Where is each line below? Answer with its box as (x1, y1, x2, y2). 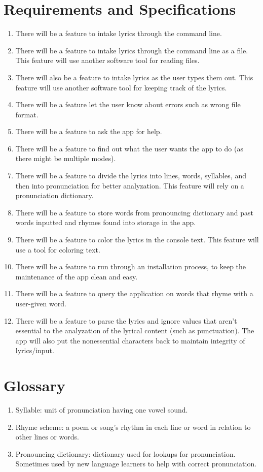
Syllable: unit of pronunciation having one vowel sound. (15, 404, 188, 415)
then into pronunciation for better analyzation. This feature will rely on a (15, 180, 244, 191)
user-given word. (15, 298, 66, 308)
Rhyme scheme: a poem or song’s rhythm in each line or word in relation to (15, 421, 251, 432)
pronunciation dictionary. (15, 190, 94, 201)
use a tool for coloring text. (15, 244, 100, 255)
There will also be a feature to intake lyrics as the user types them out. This (15, 72, 253, 82)
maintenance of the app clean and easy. (15, 271, 138, 281)
